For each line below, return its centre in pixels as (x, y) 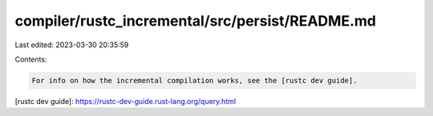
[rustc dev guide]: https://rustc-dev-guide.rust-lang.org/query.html (125, 101)
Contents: (31, 59)
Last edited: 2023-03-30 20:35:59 (72, 45)
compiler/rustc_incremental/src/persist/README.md (196, 21)
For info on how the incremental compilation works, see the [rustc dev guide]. (194, 80)
